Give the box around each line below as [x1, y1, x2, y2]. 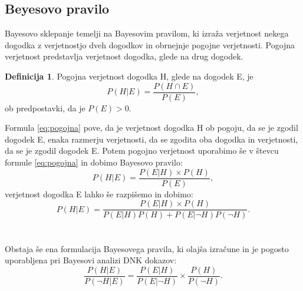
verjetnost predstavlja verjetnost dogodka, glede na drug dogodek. [5, 50, 243, 62]
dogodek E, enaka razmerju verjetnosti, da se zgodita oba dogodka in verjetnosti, [5, 133, 298, 145]
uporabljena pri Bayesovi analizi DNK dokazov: [5, 254, 177, 266]
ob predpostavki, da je [5, 101, 85, 114]
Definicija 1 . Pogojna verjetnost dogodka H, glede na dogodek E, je [5, 70, 253, 82]
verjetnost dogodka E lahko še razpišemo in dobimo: [5, 187, 193, 200]
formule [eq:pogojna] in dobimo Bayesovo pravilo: [5, 156, 183, 168]
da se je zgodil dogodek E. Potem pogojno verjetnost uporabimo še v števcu [5, 144, 279, 157]
